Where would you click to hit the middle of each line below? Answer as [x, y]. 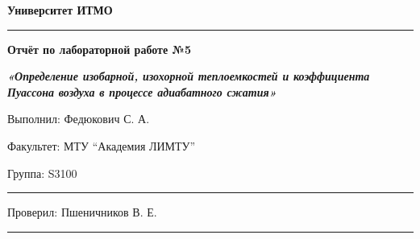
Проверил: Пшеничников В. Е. [82, 212]
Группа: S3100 [42, 173]
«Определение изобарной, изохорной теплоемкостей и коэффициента [189, 76]
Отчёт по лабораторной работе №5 [99, 49]
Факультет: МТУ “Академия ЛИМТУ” [102, 145]
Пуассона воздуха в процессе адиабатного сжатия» [142, 91]
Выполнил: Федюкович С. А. [79, 119]
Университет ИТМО [60, 10]
